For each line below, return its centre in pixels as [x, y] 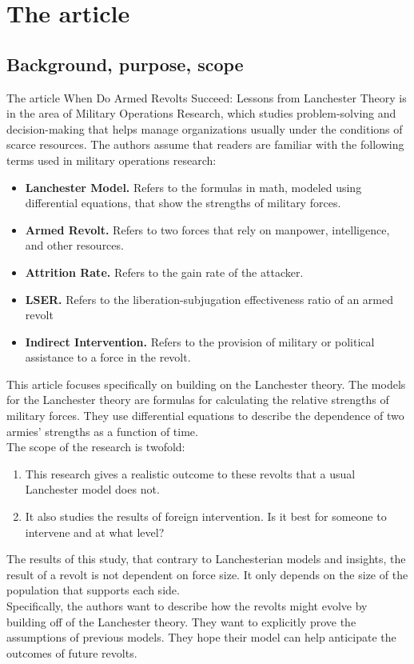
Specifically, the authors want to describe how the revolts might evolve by [187, 606]
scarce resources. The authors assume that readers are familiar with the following [205, 144]
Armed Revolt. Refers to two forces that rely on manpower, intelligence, [207, 229]
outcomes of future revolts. [72, 652]
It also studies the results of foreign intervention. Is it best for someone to [206, 516]
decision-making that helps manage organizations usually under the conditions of [205, 128]
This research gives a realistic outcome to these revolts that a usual [190, 473]
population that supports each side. [93, 590]
